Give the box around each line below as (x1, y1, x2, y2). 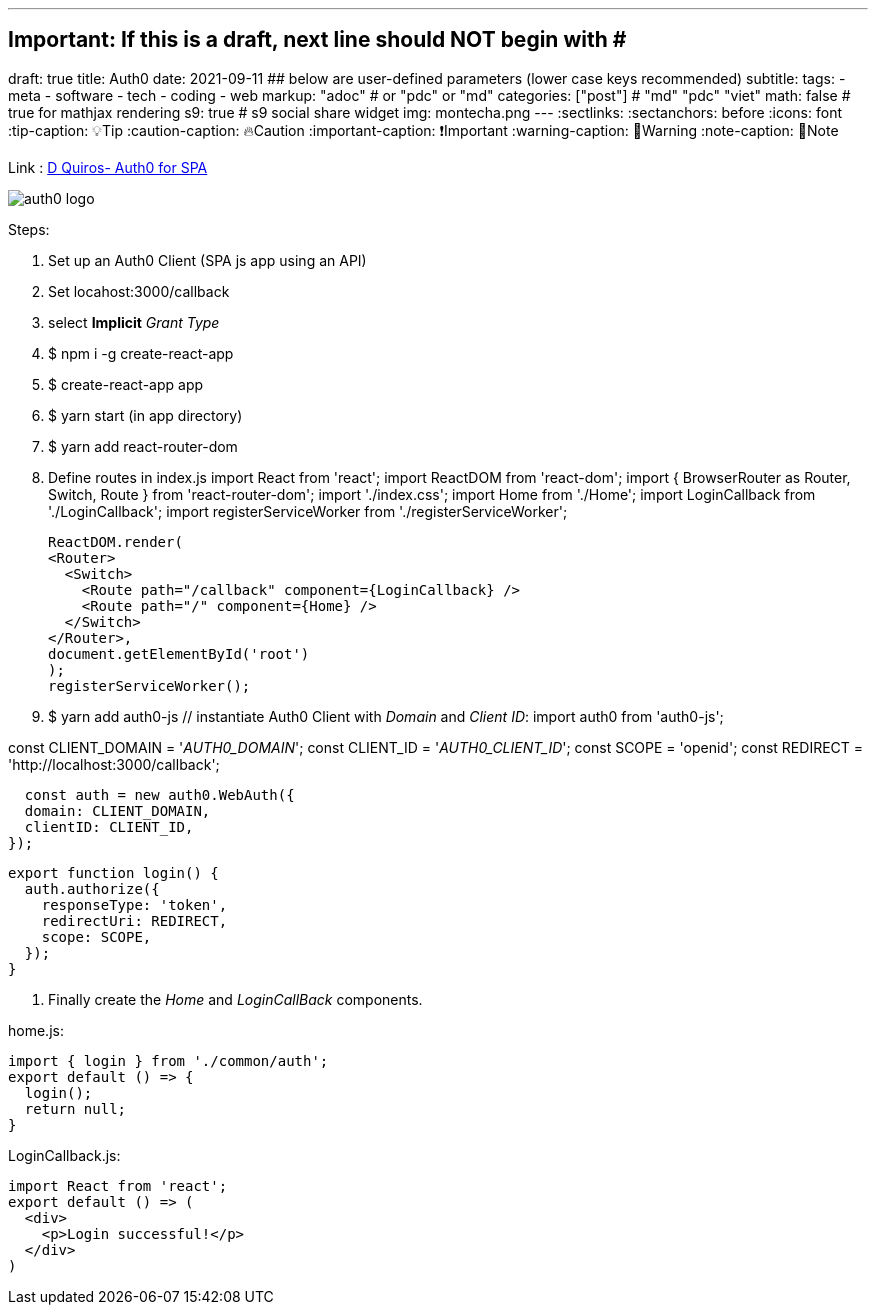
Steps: (8, 220, 50, 238)
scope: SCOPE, (41, 928, 152, 945)
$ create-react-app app (48, 375, 204, 393)
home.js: (8, 1021, 64, 1039)
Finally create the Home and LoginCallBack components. (48, 990, 423, 1008)
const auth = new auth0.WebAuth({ (24, 786, 295, 803)
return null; (24, 1100, 127, 1117)
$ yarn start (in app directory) (48, 406, 243, 424)
